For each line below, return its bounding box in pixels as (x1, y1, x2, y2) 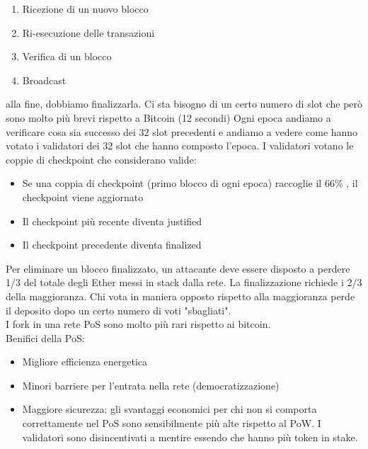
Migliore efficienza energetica (22, 354, 148, 369)
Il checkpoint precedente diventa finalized (22, 237, 202, 252)
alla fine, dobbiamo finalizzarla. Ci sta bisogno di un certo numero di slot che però (6, 96, 363, 111)
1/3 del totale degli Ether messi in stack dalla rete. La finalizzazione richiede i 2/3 (6, 275, 362, 290)
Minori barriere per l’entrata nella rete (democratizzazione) (22, 377, 280, 392)
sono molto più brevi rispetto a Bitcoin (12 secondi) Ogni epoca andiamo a (6, 110, 331, 125)
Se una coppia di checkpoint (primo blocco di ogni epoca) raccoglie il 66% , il (22, 176, 358, 191)
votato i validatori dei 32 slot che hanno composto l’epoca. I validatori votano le (6, 138, 354, 153)
